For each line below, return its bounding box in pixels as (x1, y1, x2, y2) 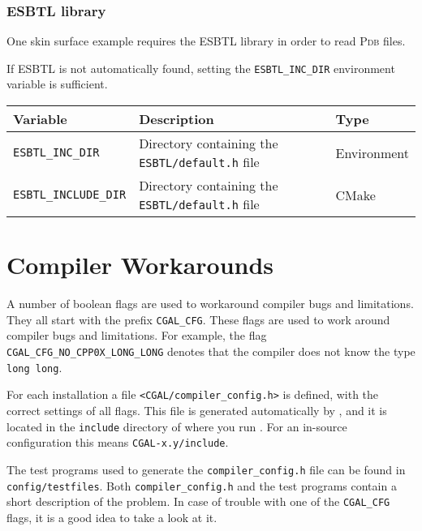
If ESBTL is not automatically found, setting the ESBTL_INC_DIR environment (6, 59, 395, 76)
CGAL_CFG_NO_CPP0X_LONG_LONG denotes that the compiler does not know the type (6, 343, 416, 360)
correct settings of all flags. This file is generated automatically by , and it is (6, 402, 387, 418)
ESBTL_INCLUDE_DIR (13, 188, 127, 202)
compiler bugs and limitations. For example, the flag (6, 327, 267, 344)
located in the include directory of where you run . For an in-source (6, 418, 347, 435)
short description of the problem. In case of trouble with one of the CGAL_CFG (6, 493, 390, 510)
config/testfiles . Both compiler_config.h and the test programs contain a (6, 477, 397, 494)
